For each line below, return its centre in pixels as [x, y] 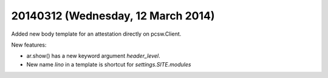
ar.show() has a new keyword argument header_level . [93, 56]
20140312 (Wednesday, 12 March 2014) [113, 16]
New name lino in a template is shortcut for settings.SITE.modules [109, 64]
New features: [29, 45]
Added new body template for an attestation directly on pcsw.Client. [96, 34]
